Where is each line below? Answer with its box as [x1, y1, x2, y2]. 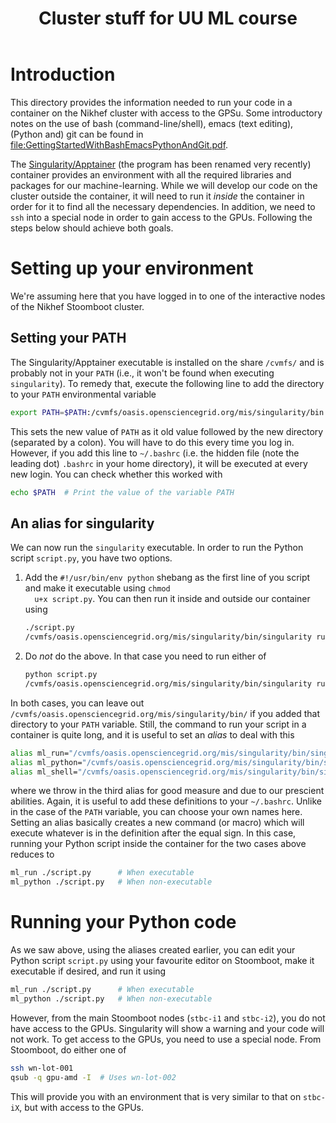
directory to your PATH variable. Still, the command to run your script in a [10, 718, 307, 730]
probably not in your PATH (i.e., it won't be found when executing [10, 367, 275, 379]
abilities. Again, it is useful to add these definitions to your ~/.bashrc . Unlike [10, 795, 322, 807]
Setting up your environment [10, 257, 254, 280]
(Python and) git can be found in [10, 128, 144, 140]
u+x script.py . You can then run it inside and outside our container [34, 593, 311, 605]
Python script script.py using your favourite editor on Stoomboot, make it [10, 955, 315, 967]
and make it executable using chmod [24, 582, 171, 594]
